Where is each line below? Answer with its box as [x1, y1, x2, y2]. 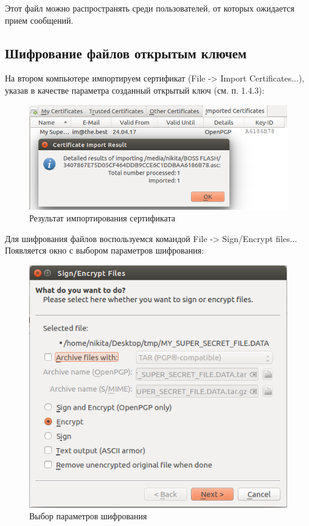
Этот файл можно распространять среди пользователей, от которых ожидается [5, 2, 294, 14]
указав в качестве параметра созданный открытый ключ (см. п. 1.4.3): [5, 83, 265, 96]
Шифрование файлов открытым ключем [5, 43, 247, 62]
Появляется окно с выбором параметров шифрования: [5, 244, 204, 257]
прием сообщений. [5, 13, 74, 26]
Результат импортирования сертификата [29, 212, 175, 224]
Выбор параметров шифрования [29, 510, 147, 522]
